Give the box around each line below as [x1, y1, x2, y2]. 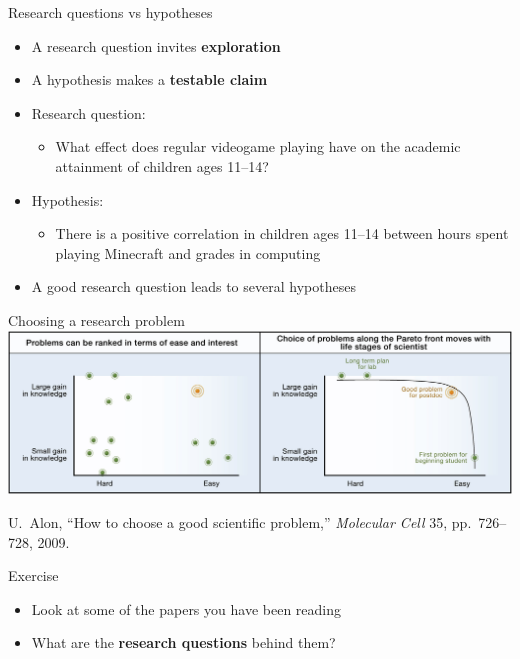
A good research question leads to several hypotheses [31, 276, 356, 297]
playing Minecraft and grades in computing [55, 242, 321, 263]
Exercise [8, 565, 59, 586]
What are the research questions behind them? [31, 632, 336, 653]
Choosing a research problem [8, 309, 185, 330]
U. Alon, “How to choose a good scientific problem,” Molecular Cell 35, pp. [8, 512, 472, 533]
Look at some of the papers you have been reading [31, 598, 341, 619]
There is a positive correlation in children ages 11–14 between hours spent [55, 223, 509, 244]
